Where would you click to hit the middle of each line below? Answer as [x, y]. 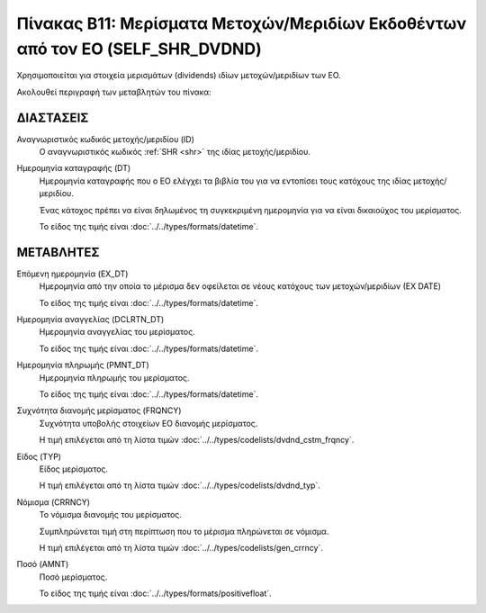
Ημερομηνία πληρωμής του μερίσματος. [114, 377]
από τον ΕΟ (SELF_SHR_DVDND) [139, 49]
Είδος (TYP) [39, 456]
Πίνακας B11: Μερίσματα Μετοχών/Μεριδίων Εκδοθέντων [242, 23]
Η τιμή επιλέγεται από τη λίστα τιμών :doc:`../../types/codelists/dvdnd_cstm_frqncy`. [197, 440]
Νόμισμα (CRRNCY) [53, 502]
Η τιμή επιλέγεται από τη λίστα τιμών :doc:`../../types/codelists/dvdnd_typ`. [180, 485]
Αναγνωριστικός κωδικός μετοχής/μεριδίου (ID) [106, 139]
